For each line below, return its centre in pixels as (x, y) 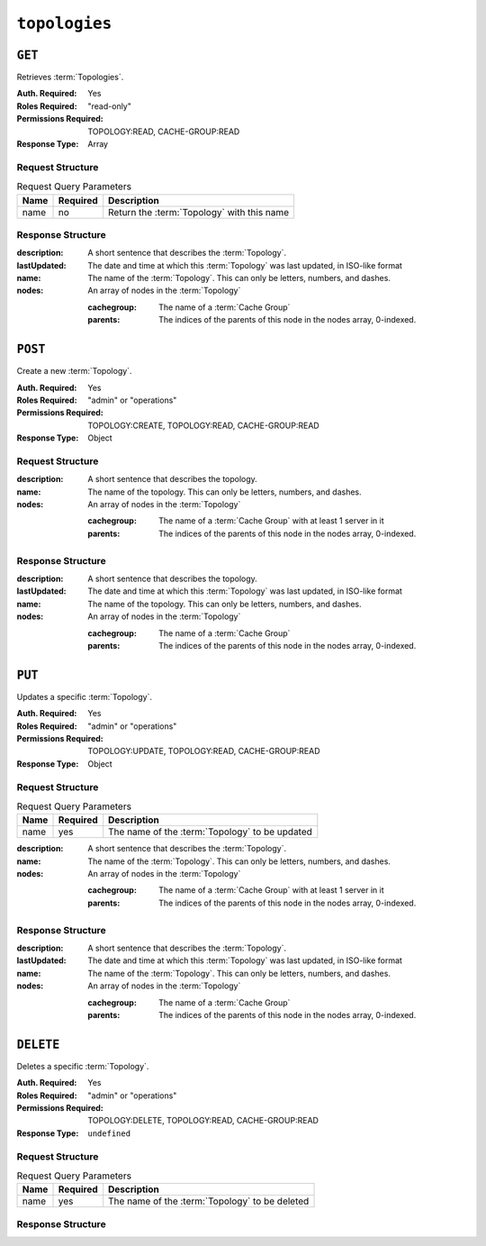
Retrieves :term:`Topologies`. (70, 77)
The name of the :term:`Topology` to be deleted (209, 1201)
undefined (109, 1133)
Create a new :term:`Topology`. (74, 371)
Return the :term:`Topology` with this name (199, 212)
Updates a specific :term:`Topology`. (85, 696)
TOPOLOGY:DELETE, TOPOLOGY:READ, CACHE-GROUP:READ (203, 1121)
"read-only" (110, 106)
